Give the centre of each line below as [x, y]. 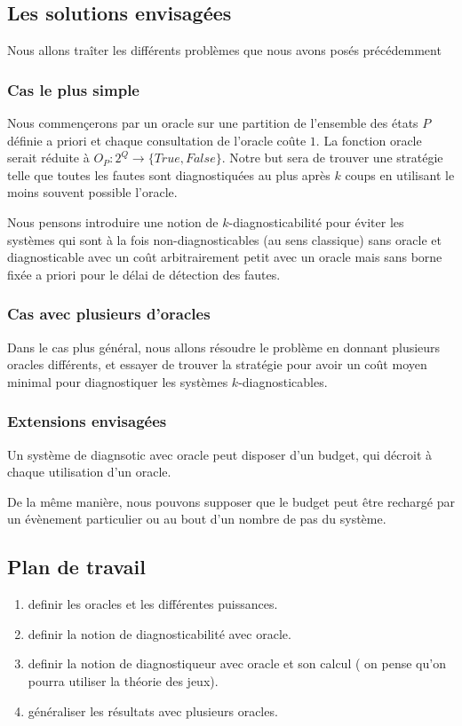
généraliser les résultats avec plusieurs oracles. [153, 710]
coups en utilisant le [400, 174]
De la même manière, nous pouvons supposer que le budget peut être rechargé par [231, 501]
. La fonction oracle [369, 140]
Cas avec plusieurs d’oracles [109, 314]
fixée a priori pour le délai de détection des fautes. [144, 274]
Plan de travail [76, 567]
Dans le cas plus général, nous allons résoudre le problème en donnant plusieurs [224, 347]
